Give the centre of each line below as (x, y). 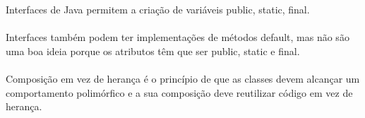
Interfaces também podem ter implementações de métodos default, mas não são (178, 37)
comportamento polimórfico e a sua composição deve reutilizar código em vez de (179, 92)
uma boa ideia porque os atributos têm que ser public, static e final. (153, 51)
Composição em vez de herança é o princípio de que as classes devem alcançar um (183, 78)
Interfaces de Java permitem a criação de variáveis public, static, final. (158, 9)
